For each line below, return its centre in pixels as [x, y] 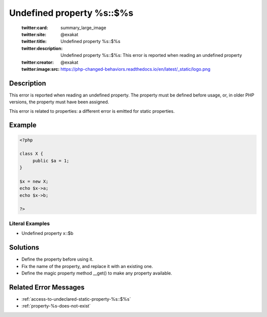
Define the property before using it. [57, 259]
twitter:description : [42, 48]
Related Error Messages [47, 287]
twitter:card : [35, 28]
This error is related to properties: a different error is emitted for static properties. [92, 111]
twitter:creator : [38, 62]
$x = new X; [34, 181]
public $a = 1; [51, 160]
